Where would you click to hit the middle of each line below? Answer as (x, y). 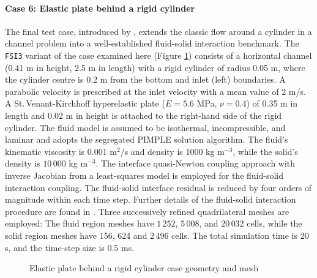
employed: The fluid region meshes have (80, 223)
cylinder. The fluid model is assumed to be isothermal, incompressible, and (145, 127)
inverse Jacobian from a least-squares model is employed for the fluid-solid (144, 175)
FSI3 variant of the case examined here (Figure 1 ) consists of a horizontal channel (158, 55)
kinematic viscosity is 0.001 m (61, 151)
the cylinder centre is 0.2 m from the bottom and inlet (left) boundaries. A (145, 79)
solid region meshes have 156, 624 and (76, 235)
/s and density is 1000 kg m (172, 151)
